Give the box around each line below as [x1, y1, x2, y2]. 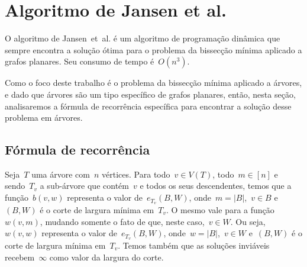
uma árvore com [31, 168, 90, 180]
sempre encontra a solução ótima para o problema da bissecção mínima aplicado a [5, 43, 302, 56]
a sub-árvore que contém [40, 179, 129, 192]
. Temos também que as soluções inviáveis [118, 239, 270, 251]
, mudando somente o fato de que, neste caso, [40, 215, 205, 227]
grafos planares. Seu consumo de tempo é [5, 55, 154, 67]
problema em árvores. [5, 111, 83, 124]
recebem [5, 250, 35, 263]
